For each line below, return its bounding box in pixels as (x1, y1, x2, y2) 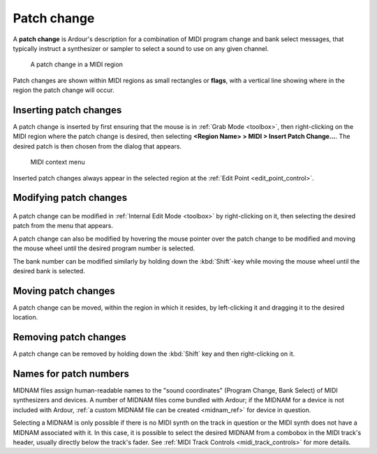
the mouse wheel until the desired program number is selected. (13, 244, 195, 252)
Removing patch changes (13, 331, 127, 343)
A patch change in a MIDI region (30, 60, 124, 69)
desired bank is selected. (13, 266, 85, 275)
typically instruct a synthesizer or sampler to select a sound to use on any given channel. (13, 44, 269, 52)
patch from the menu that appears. (13, 222, 114, 230)
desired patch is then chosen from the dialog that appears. (13, 142, 182, 150)
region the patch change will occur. (13, 86, 114, 94)
